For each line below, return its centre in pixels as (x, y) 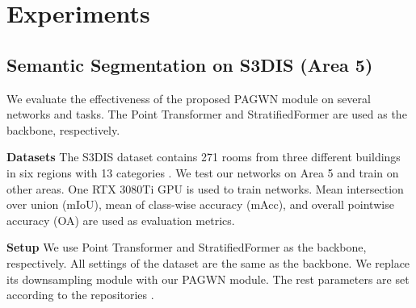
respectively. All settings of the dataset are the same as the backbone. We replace (208, 262)
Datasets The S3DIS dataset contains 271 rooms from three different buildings (204, 157)
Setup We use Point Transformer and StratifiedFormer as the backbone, (187, 247)
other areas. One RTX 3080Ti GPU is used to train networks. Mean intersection (205, 188)
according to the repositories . (80, 295)
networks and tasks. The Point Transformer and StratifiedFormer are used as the (207, 114)
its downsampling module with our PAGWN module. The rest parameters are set (208, 279)
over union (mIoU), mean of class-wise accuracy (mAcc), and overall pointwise (200, 204)
